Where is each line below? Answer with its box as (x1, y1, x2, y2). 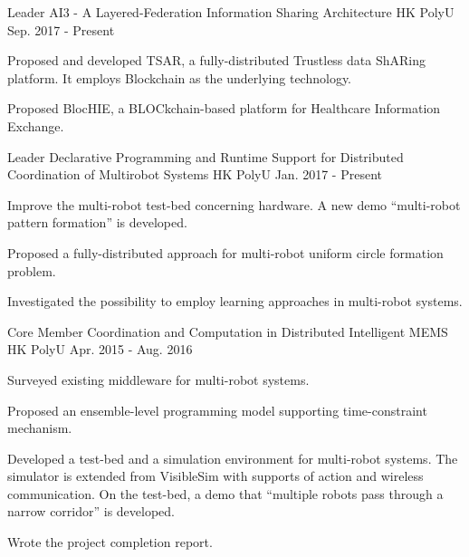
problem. (7, 261, 56, 280)
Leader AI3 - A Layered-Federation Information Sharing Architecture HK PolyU (7, 3, 455, 21)
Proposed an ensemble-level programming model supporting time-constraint (7, 400, 427, 419)
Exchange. (7, 116, 64, 135)
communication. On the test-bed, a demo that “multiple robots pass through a (7, 484, 444, 503)
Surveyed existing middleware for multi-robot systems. (7, 370, 310, 389)
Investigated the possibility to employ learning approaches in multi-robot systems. (7, 292, 463, 311)
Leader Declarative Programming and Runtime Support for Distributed (7, 147, 404, 166)
